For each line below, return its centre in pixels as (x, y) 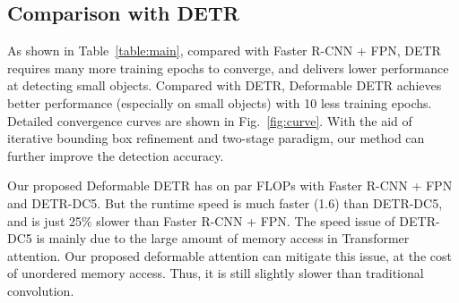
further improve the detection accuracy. (116, 155)
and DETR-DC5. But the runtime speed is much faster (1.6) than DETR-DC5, (225, 202)
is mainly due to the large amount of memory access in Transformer (223, 238)
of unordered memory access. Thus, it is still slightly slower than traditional (216, 273)
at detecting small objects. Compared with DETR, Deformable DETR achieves (225, 85)
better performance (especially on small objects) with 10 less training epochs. (220, 102)
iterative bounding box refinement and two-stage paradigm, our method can (216, 138)
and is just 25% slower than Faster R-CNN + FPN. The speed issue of (201, 220)
